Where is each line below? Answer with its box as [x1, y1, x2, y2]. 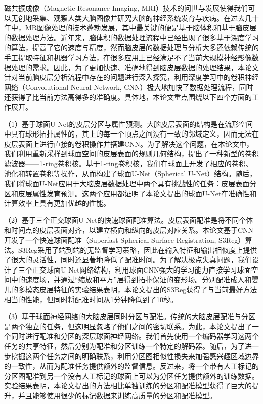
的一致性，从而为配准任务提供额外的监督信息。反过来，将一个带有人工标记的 [4, 361, 259, 371]
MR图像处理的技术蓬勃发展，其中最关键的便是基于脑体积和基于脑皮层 [25, 22, 257, 33]
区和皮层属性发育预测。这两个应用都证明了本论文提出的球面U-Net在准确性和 [4, 188, 257, 198]
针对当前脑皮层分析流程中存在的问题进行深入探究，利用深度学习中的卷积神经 [4, 72, 259, 82]
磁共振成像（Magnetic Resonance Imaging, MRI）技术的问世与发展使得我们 [4, 3, 248, 13]
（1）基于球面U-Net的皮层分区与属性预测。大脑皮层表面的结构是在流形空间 [4, 118, 253, 129]
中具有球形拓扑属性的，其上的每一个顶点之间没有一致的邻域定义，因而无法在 [4, 128, 259, 139]
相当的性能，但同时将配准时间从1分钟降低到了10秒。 [4, 294, 178, 304]
